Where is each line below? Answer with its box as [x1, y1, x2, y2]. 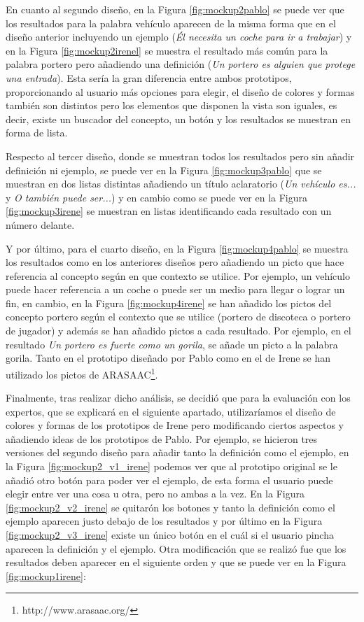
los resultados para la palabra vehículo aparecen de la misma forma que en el [6, 15, 336, 30]
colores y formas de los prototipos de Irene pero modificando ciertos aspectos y [6, 418, 344, 432]
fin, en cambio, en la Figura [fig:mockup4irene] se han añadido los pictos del [6, 295, 332, 310]
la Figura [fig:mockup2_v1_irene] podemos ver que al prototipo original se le [6, 459, 337, 474]
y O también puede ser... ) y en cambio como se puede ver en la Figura [6, 190, 308, 204]
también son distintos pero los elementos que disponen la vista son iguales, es [6, 98, 337, 113]
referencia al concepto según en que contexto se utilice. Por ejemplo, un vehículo [6, 268, 350, 283]
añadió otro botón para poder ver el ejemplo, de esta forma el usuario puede [6, 472, 333, 487]
